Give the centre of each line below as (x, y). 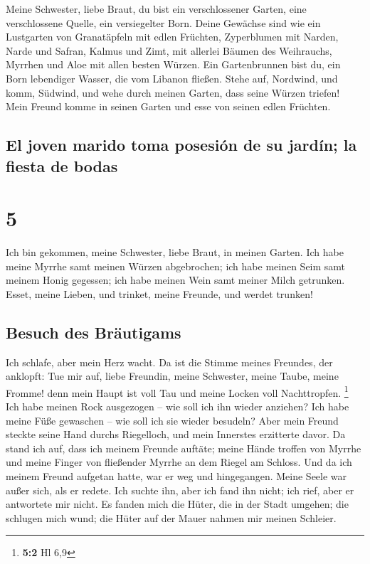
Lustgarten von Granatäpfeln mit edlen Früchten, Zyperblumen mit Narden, (172, 37)
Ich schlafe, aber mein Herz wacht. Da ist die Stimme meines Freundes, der (169, 362)
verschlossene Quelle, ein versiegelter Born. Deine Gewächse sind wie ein (163, 22)
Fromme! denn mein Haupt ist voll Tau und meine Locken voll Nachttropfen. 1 (177, 391)
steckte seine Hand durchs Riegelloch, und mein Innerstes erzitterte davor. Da (176, 434)
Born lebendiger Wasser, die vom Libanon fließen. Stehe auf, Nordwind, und (172, 78)
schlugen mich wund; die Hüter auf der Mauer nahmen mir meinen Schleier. (171, 517)
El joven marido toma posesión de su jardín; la (181, 145)
